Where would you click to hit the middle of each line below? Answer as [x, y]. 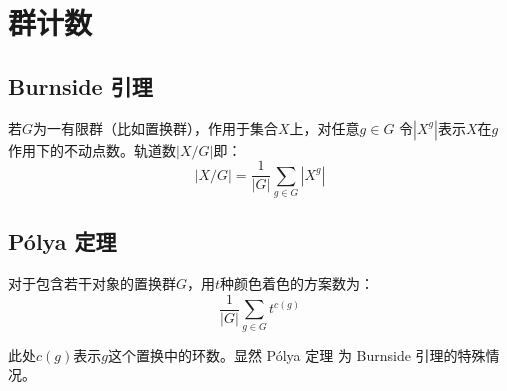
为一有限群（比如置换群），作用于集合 [156, 127]
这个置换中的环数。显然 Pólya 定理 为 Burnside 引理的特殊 [296, 354]
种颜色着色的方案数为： [297, 283]
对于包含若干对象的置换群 [92, 283]
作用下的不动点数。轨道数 [92, 149]
